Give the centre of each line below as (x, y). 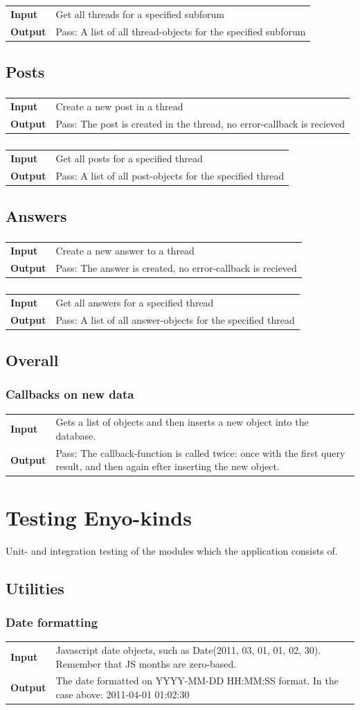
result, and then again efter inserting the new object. (168, 466)
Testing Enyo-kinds (99, 517)
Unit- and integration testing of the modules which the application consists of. (172, 550)
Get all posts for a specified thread (129, 158)
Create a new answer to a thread (125, 251)
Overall (32, 360)
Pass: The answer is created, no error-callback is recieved (176, 267)
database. (76, 435)
